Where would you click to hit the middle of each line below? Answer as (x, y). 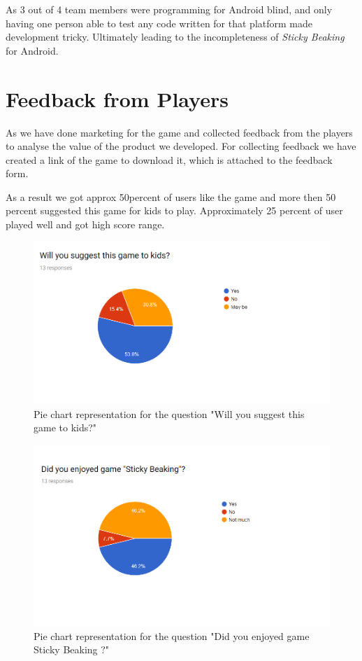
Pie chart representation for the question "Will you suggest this (169, 413)
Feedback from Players (117, 98)
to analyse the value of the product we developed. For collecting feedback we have (181, 146)
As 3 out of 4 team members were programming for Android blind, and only (169, 9)
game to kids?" (65, 427)
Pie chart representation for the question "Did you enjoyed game (172, 635)
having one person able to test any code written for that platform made (159, 23)
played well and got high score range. (85, 224)
